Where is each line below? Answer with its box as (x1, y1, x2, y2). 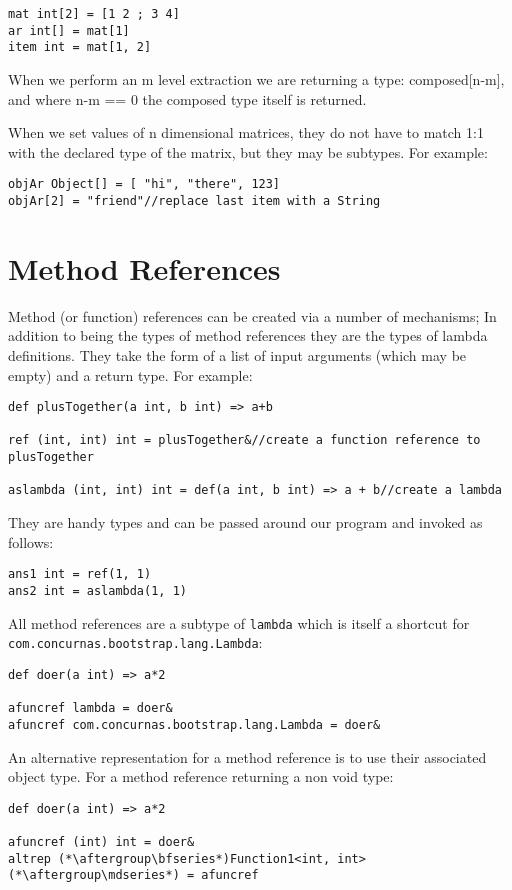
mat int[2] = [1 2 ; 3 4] (8, 7, 180, 21)
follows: (8, 531, 54, 552)
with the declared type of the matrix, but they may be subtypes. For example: (8, 141, 488, 162)
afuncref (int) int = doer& (8, 835, 195, 850)
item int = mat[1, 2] (8, 40, 152, 55)
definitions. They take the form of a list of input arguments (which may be (8, 344, 467, 365)
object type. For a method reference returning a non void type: (8, 766, 394, 787)
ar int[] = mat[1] (8, 23, 130, 38)
